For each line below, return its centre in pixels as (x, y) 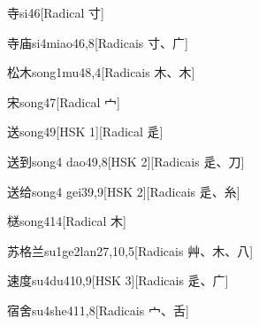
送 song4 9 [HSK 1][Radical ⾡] (85, 132)
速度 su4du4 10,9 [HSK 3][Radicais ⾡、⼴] (118, 280)
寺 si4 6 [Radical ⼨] (56, 12)
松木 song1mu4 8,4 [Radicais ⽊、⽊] (101, 72)
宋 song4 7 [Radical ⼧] (64, 101)
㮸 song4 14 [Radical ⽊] (67, 221)
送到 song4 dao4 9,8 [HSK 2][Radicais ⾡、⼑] (126, 161)
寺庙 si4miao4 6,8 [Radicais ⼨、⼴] (98, 42)
